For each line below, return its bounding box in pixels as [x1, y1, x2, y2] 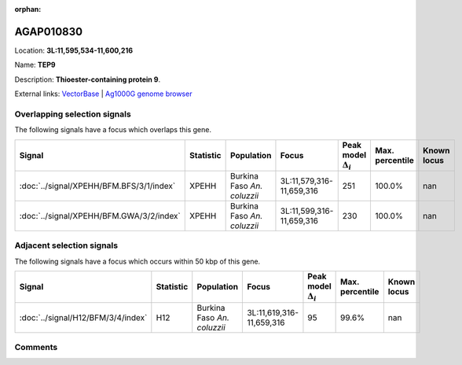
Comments [14, 341, 58, 352]
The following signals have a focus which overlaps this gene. [14, 125, 212, 135]
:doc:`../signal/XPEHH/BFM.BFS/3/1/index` [19, 181, 176, 191]
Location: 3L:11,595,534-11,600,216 [14, 46, 134, 55]
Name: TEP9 [14, 60, 56, 70]
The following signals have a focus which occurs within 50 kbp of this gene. [14, 256, 261, 266]
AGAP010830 [14, 24, 82, 39]
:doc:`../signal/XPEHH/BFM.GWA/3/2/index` [19, 211, 181, 221]
